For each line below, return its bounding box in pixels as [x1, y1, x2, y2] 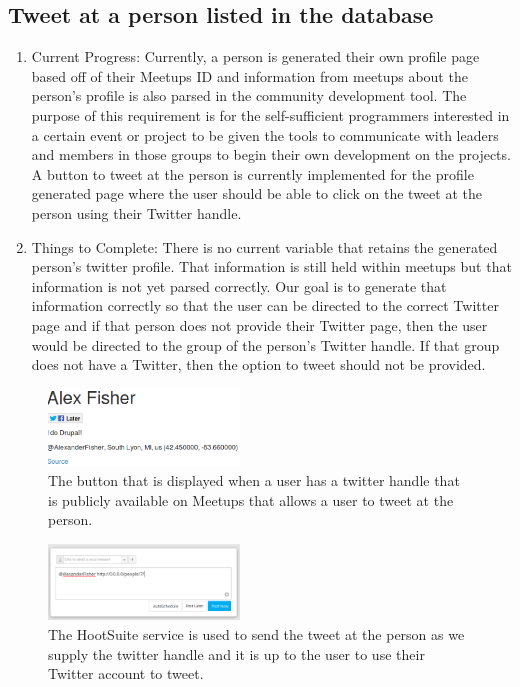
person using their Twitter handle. [31, 202, 242, 223]
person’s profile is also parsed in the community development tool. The [31, 85, 467, 106]
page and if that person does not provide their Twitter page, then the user [31, 314, 488, 335]
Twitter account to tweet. [48, 663, 204, 684]
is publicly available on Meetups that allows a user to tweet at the [48, 489, 454, 510]
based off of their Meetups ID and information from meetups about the [31, 65, 468, 86]
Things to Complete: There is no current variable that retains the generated [31, 236, 498, 257]
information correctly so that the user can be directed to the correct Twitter [31, 295, 499, 316]
